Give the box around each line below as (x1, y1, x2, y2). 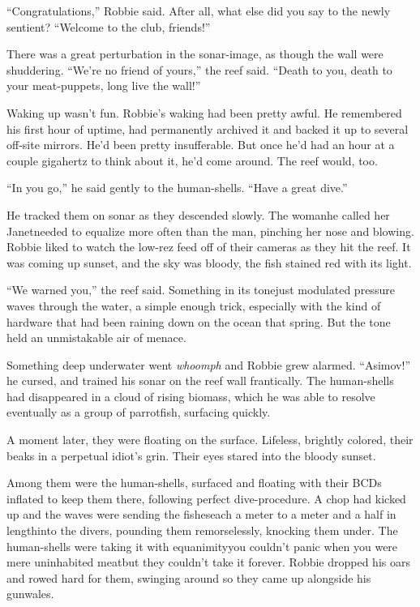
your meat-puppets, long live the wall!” (6, 77, 201, 94)
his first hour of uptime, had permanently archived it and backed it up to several (6, 120, 409, 137)
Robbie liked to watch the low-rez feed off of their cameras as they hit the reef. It (6, 238, 411, 255)
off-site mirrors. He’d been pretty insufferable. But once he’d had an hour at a (6, 136, 395, 153)
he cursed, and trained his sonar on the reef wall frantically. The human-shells (6, 372, 394, 389)
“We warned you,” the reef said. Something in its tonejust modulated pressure (6, 281, 395, 298)
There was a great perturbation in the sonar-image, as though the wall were (6, 45, 384, 62)
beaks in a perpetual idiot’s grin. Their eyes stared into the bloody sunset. (6, 447, 376, 464)
